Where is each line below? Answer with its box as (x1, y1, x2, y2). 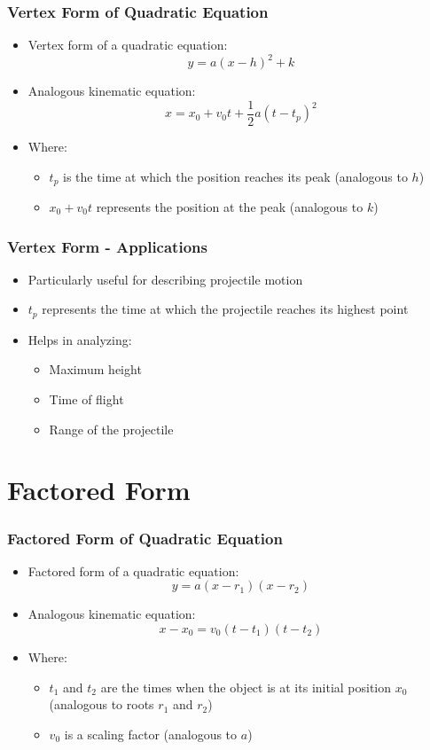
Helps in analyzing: (27, 330, 132, 348)
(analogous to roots (49, 695, 154, 714)
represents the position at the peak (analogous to (96, 198, 364, 216)
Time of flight (49, 390, 124, 409)
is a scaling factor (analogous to (64, 724, 238, 743)
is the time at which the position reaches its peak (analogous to (63, 167, 408, 185)
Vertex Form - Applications (7, 235, 207, 257)
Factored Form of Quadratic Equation (7, 527, 283, 549)
